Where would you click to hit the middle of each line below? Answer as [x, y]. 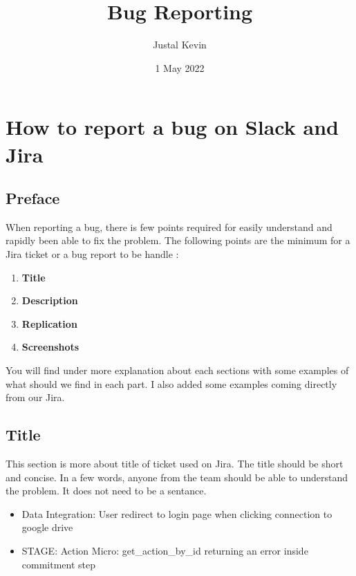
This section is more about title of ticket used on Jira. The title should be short [175, 464]
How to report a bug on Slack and [172, 127]
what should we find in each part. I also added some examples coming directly [171, 383]
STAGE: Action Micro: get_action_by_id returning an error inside [165, 550]
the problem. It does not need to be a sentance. [106, 491]
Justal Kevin [180, 45]
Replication [49, 323]
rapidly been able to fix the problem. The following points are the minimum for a [178, 240]
